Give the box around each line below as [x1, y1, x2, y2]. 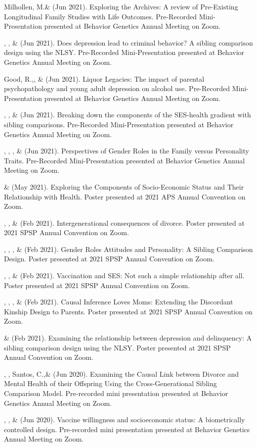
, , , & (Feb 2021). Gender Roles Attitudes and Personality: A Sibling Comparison [4, 244, 253, 254]
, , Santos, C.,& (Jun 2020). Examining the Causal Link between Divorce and [4, 368, 239, 379]
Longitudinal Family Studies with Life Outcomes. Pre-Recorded [4, 11, 197, 21]
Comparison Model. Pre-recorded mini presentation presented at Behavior [4, 388, 228, 398]
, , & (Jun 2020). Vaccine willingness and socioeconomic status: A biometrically [4, 414, 245, 425]
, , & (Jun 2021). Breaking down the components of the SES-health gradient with [4, 109, 251, 120]
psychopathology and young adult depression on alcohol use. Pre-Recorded [4, 83, 230, 94]
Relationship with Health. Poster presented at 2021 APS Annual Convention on [4, 191, 246, 201]
